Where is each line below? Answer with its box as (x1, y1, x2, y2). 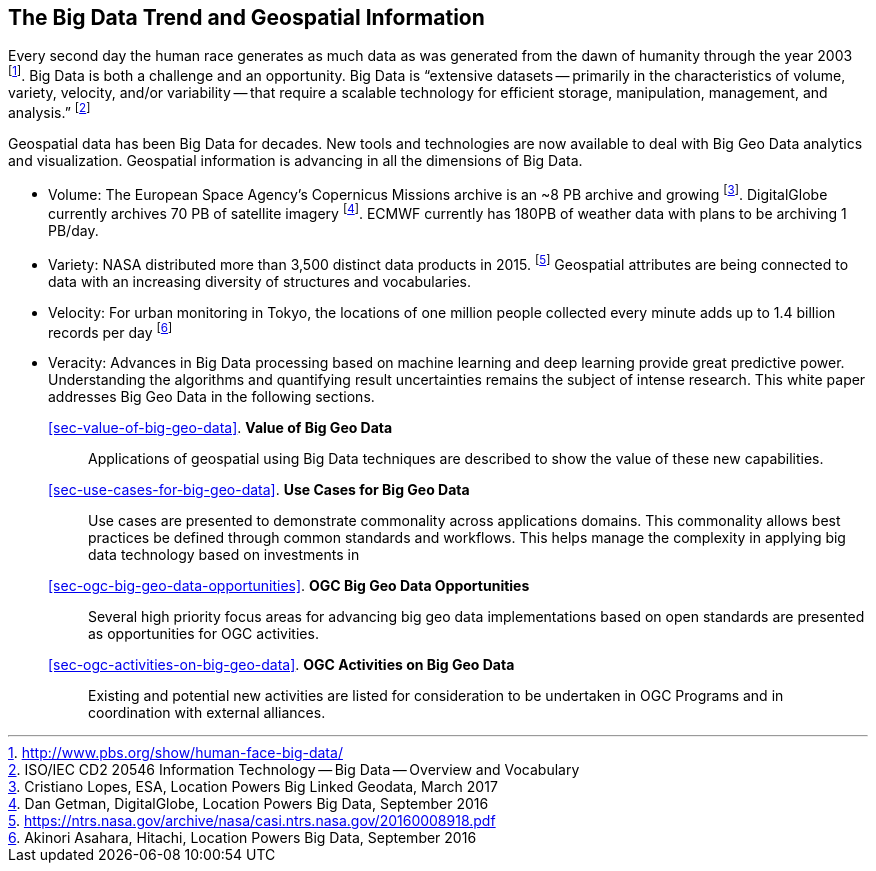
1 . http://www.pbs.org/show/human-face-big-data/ (8, 744, 343, 762)
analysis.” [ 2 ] (8, 101, 91, 121)
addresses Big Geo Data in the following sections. (48, 388, 375, 406)
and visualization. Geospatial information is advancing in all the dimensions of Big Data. (8, 151, 583, 169)
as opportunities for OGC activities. (88, 625, 319, 643)
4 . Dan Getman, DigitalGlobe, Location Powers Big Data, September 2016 (8, 795, 489, 813)
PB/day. (48, 222, 99, 240)
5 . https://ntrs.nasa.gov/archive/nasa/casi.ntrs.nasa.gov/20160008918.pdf (8, 812, 496, 830)
